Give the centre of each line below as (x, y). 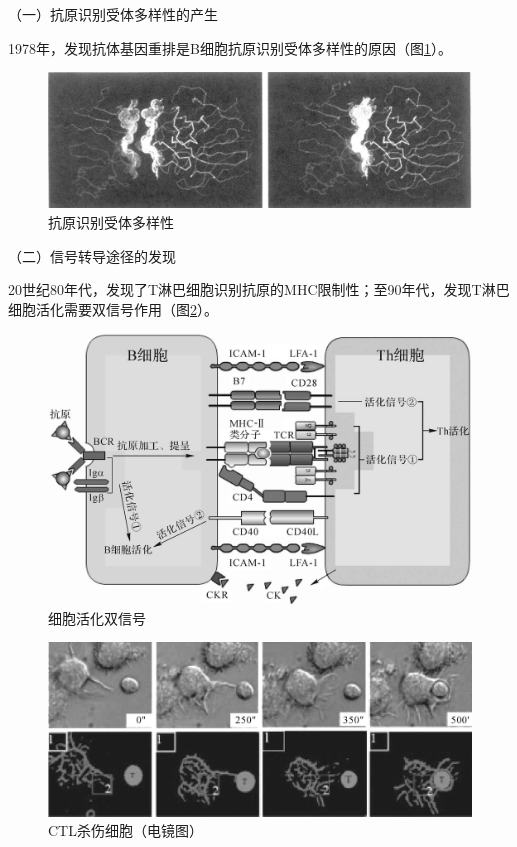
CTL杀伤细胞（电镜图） (125, 830)
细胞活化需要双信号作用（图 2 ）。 (113, 308)
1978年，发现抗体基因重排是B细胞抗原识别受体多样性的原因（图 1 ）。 (230, 47)
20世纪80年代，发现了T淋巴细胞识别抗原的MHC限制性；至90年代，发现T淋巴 (259, 289)
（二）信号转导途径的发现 (92, 255)
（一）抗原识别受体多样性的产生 (113, 14)
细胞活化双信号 (97, 617)
